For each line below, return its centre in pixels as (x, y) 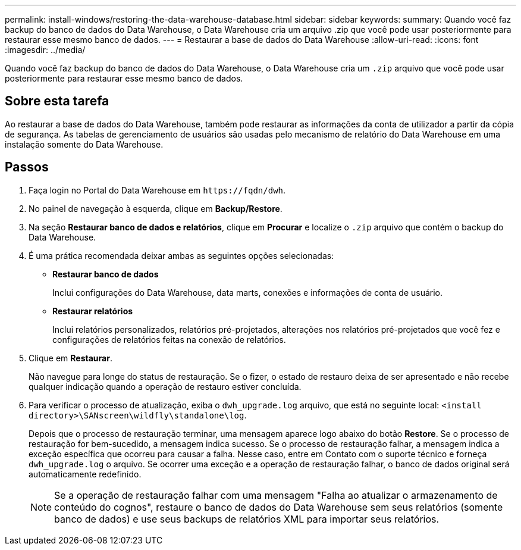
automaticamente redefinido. (85, 474)
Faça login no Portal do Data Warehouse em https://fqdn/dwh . (157, 190)
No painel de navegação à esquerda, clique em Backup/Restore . (156, 208)
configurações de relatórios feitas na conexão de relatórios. (169, 339)
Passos (27, 167)
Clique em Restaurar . (70, 358)
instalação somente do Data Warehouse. (84, 144)
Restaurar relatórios (93, 311)
